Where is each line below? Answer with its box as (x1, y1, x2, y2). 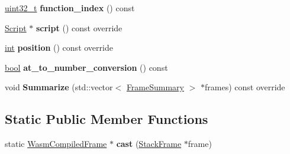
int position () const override (5, 41, 113, 54)
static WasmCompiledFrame (5, 137, 107, 150)
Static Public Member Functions (5, 110, 208, 128)
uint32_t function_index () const (5, 2, 135, 14)
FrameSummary (126, 81, 184, 93)
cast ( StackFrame (116, 137, 182, 150)
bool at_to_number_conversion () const (5, 61, 168, 73)
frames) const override (205, 81, 285, 93)
